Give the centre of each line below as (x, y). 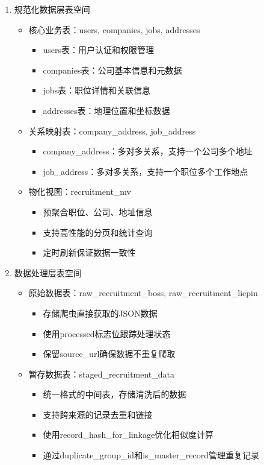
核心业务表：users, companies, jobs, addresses (114, 29)
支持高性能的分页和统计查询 (98, 232)
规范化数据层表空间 (52, 9)
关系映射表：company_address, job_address (112, 131)
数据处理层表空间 (48, 272)
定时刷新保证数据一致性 (89, 252)
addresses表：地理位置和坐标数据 (106, 110)
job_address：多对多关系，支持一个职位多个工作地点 (146, 171)
